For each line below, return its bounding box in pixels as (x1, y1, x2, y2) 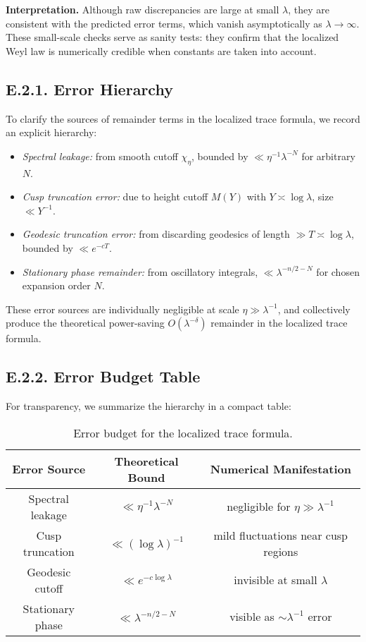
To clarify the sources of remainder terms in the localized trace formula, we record (6, 111, 360, 126)
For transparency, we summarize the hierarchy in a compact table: (6, 399, 291, 413)
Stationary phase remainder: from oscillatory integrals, (22, 264, 258, 279)
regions (263, 543, 298, 559)
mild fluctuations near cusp (213, 526, 348, 543)
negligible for (227, 498, 291, 515)
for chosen (316, 264, 360, 279)
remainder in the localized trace (210, 315, 348, 330)
